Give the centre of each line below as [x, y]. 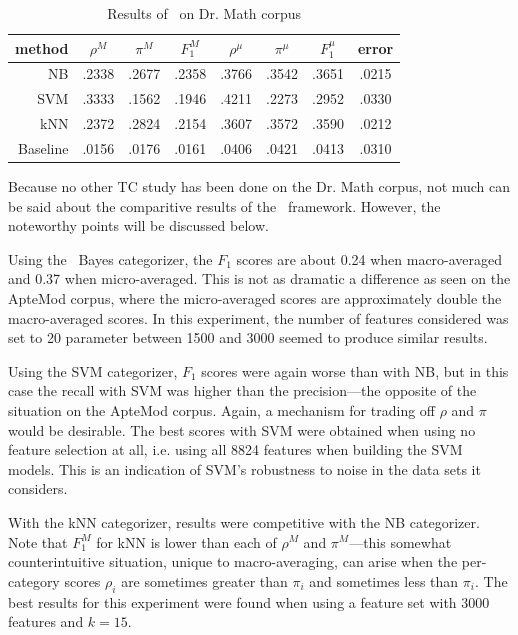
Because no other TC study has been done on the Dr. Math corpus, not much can [259, 186]
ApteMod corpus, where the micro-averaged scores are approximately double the [255, 298]
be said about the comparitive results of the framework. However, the [224, 205]
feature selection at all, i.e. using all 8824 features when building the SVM [235, 449]
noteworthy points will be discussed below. [138, 225]
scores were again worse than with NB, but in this [355, 370]
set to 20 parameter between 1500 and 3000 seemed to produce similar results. [248, 337]
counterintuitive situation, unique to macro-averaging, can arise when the [233, 561]
